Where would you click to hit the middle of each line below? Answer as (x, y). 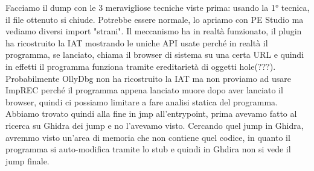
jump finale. (27, 160)
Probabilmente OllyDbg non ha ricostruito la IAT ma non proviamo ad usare (148, 78)
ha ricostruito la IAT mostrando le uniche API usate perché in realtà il (137, 42)
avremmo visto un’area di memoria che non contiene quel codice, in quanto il (148, 137)
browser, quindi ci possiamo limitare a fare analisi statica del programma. (142, 101)
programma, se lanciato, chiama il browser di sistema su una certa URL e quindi (155, 54)
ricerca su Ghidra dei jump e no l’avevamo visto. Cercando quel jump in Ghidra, (155, 125)
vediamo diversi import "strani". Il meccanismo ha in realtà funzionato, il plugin (154, 31)
